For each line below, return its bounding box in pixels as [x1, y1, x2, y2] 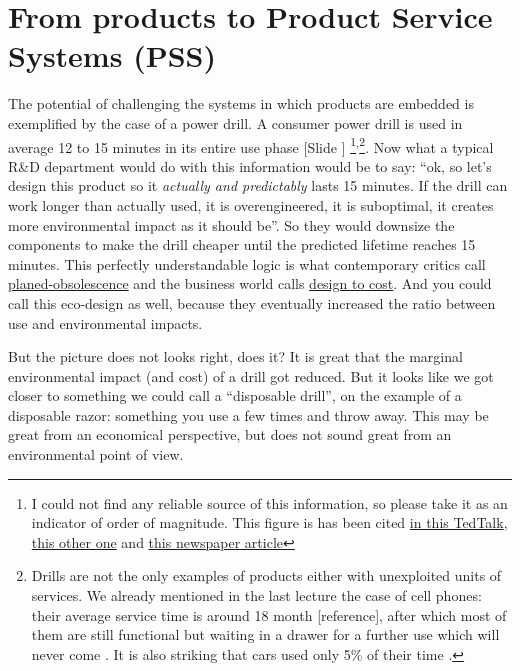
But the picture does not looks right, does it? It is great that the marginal [8, 346, 463, 367]
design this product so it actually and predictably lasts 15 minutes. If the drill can [8, 175, 508, 196]
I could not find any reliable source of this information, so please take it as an [31, 492, 508, 513]
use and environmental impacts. [8, 312, 203, 333]
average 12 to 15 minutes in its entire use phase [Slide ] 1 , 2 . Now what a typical [8, 133, 494, 157]
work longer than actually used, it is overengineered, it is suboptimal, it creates [8, 194, 494, 215]
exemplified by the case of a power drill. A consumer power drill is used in [8, 112, 463, 133]
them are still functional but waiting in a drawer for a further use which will [31, 624, 500, 645]
